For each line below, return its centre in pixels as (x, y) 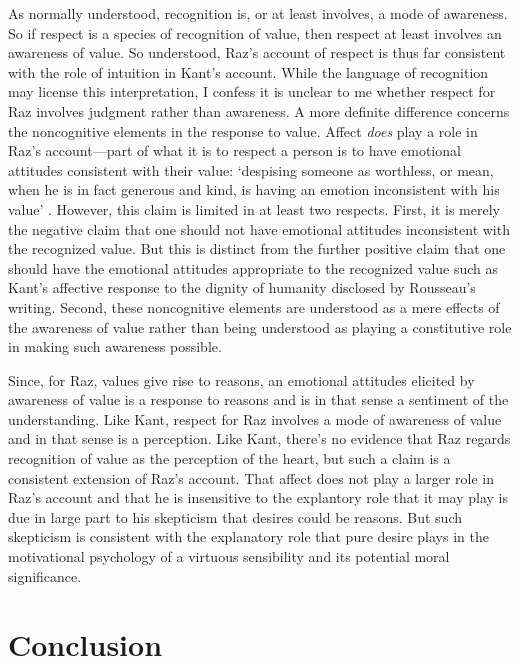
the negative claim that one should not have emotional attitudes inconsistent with (259, 228)
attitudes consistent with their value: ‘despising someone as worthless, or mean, (251, 169)
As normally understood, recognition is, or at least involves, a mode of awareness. (258, 13)
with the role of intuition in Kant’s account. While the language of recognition (248, 71)
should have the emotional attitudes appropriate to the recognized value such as (253, 267)
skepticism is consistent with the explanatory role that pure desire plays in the (248, 536)
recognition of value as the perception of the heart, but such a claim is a (229, 458)
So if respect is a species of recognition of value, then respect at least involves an (255, 32)
